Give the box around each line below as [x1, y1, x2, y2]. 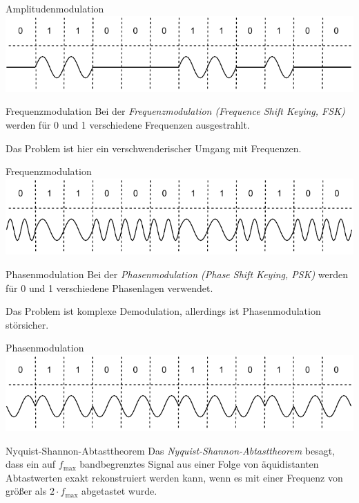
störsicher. [6, 317, 49, 331]
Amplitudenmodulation [6, 1, 104, 15]
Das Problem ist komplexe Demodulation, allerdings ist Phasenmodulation [6, 304, 321, 318]
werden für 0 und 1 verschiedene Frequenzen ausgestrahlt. [6, 118, 250, 131]
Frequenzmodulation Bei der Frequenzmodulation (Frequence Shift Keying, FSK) [6, 104, 345, 118]
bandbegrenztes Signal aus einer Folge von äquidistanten [79, 457, 319, 471]
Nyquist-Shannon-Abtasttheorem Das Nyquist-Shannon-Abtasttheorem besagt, [6, 443, 336, 457]
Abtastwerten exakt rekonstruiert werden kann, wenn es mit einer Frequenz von [6, 470, 343, 484]
